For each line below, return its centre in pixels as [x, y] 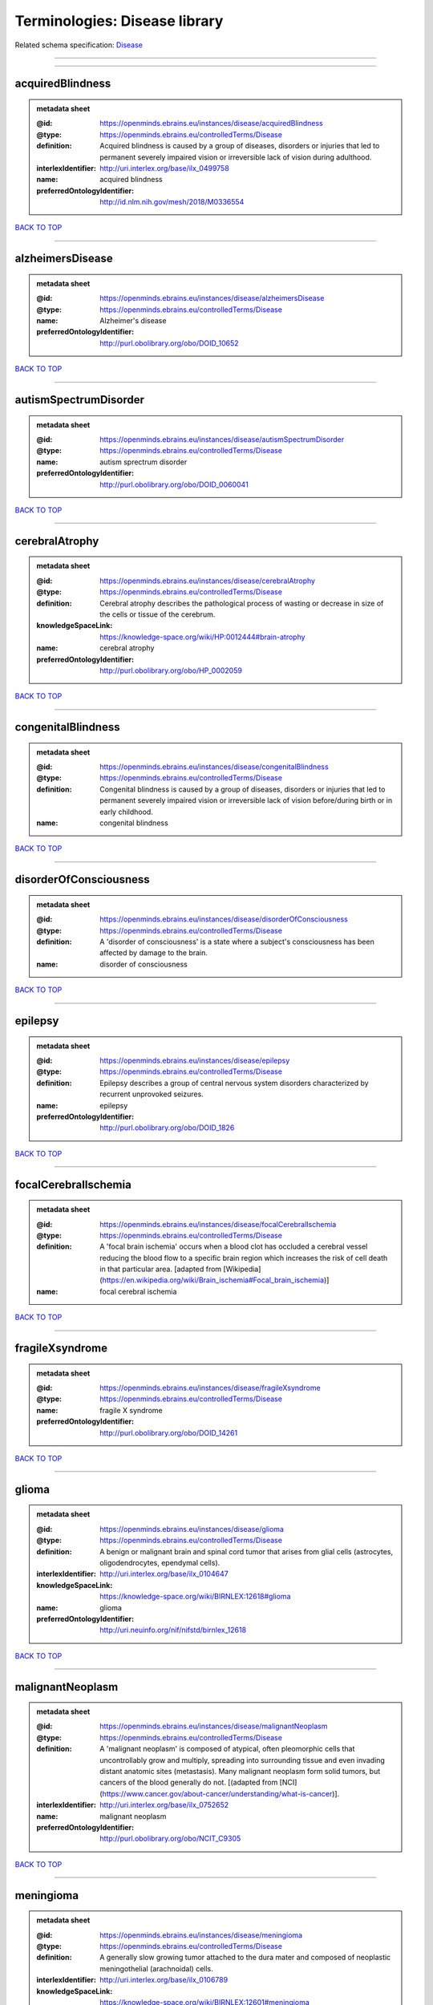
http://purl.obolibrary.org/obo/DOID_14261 [169, 1432]
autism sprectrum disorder [144, 462]
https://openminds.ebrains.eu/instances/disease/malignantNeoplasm [214, 1726]
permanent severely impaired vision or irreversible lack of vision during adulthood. [236, 157]
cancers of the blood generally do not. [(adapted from [189, 1782]
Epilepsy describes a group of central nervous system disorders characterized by [234, 1083]
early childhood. [127, 812]
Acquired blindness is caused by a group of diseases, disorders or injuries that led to [240, 146]
